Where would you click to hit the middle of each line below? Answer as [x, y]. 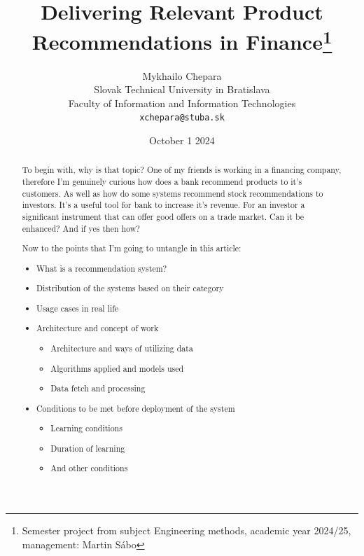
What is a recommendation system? [102, 268]
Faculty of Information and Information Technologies [182, 103]
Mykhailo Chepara [182, 75]
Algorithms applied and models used [117, 368]
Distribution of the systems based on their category [130, 288]
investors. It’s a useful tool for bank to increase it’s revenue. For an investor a [163, 205]
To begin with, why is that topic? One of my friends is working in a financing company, [182, 170]
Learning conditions [86, 428]
